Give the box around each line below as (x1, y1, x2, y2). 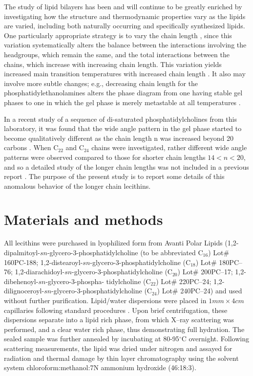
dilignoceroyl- (4, 286, 44, 296)
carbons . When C (4, 142, 59, 153)
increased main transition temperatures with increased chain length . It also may (4, 68, 246, 79)
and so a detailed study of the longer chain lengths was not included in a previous (4, 161, 249, 172)
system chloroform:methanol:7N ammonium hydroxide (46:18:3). (4, 362, 196, 373)
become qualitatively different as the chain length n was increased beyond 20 (4, 133, 234, 143)
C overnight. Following (181, 333, 250, 344)
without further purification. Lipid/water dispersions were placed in (4, 295, 207, 305)
